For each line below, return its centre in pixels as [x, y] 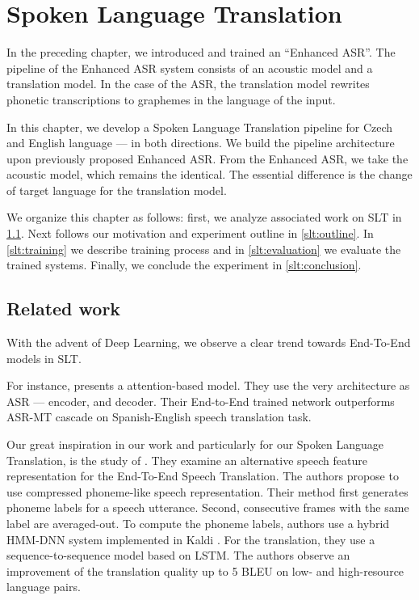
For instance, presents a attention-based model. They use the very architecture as [208, 385]
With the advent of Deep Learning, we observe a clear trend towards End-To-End [209, 342]
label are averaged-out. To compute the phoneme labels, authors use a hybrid [198, 523]
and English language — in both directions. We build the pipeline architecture [201, 143]
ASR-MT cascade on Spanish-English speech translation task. [159, 417]
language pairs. [44, 587]
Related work [64, 308]
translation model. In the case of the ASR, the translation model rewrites [188, 84]
